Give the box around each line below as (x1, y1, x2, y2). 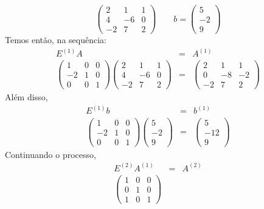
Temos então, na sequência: (5, 33, 106, 46)
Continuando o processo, (5, 148, 96, 160)
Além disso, (5, 91, 48, 103)
